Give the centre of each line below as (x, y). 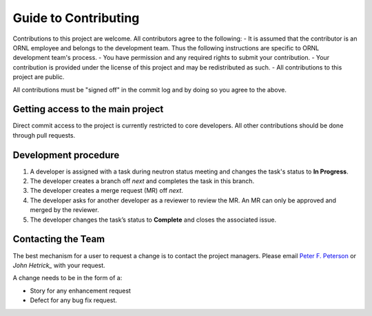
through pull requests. (44, 135)
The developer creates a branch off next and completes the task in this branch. (142, 181)
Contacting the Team (59, 239)
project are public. (39, 77)
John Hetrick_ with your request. (59, 265)
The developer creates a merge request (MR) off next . (107, 191)
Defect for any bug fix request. (73, 300)
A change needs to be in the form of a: (68, 278)
